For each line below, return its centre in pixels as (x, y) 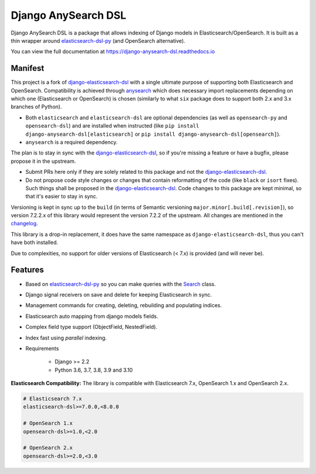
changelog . (24, 224)
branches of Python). (36, 107)
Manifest (28, 68)
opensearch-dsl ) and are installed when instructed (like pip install (112, 126)
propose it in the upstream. (43, 161)
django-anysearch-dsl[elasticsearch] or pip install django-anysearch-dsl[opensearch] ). (153, 134)
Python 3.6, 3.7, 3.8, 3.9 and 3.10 (94, 370)
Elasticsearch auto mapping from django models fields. (92, 316)
